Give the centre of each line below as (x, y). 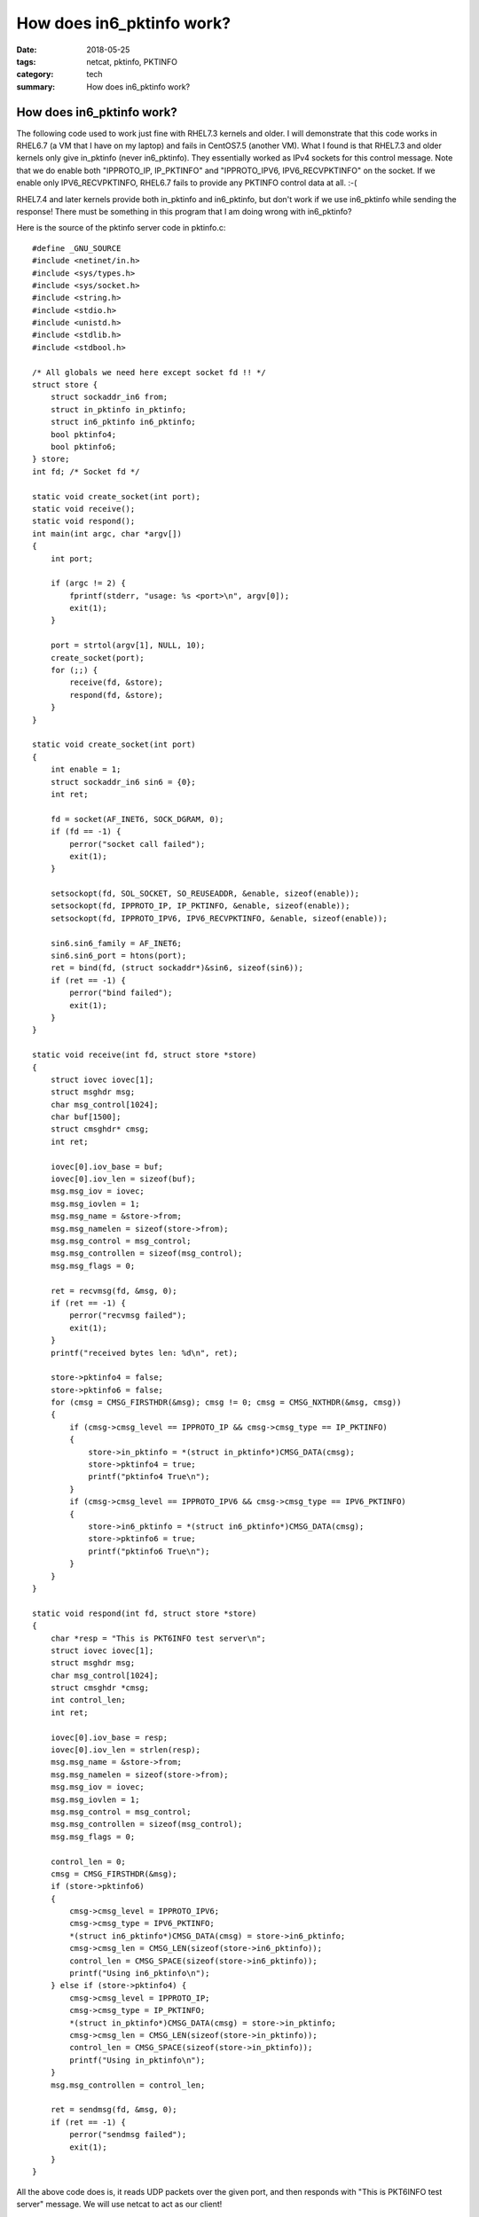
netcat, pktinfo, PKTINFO (132, 61)
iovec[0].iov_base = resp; (109, 1737)
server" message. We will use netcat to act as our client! (119, 2205)
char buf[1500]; (86, 1117)
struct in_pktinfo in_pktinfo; (118, 409)
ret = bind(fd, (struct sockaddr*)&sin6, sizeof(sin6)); (177, 968)
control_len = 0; (88, 1861)
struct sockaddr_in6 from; (109, 397)
